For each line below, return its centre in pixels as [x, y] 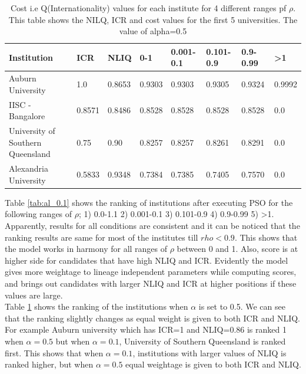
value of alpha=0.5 [153, 31]
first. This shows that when [54, 352]
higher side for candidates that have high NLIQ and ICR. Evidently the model [147, 260]
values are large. [34, 295]
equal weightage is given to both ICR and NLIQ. [213, 364]
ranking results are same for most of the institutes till [102, 237]
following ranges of [39, 214]
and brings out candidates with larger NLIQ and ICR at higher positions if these [151, 283]
